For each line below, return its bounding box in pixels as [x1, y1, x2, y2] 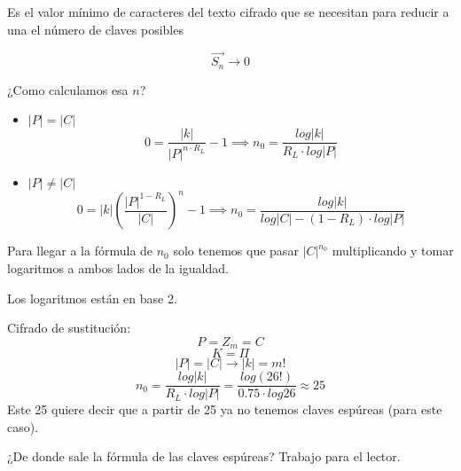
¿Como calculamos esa [7, 80, 129, 98]
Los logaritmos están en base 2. [7, 288, 177, 307]
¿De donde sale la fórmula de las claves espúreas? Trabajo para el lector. [7, 447, 401, 466]
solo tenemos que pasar [173, 241, 299, 260]
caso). [7, 417, 39, 436]
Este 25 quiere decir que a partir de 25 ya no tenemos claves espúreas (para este [7, 400, 442, 419]
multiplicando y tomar [332, 241, 454, 260]
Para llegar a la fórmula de [7, 241, 153, 260]
